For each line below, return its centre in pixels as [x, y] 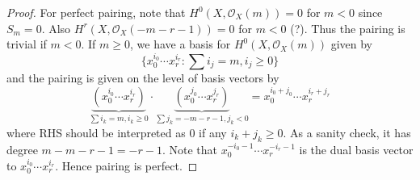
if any [213, 132]
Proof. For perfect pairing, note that [96, 12]
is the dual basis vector [356, 149]
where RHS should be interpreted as [96, 132]
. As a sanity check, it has [347, 132]
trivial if [27, 44]
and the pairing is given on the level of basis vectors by [143, 77]
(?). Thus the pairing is [348, 28]
